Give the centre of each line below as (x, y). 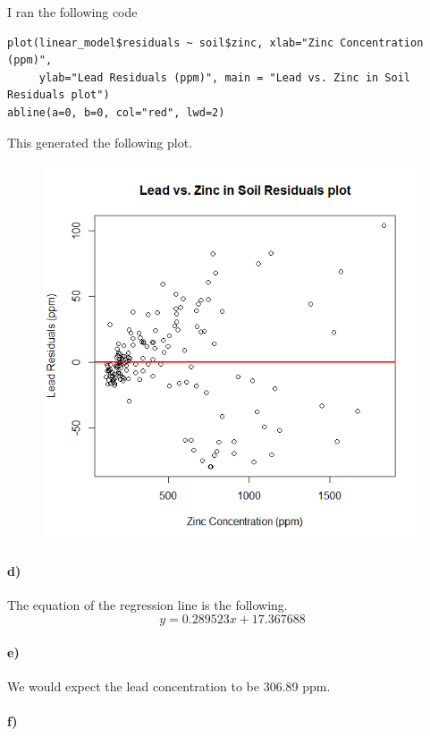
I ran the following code (72, 12)
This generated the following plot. (100, 142)
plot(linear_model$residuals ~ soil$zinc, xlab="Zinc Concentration (215, 42)
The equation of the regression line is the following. (148, 605)
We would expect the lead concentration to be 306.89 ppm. (169, 685)
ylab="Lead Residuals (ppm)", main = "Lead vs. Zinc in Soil (225, 77)
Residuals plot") (59, 95)
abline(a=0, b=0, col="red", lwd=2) (116, 112)
